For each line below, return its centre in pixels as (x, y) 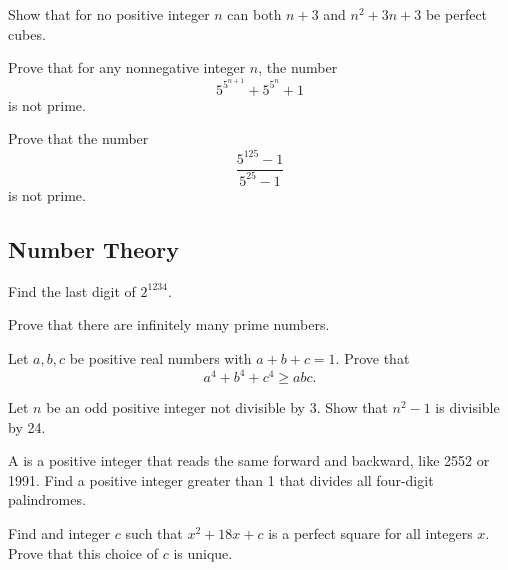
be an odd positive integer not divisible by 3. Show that (217, 407)
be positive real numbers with (160, 357)
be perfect (456, 14)
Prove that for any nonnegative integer (127, 67)
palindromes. (47, 499)
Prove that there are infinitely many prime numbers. (169, 324)
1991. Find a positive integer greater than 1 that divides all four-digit (221, 479)
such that (154, 532)
